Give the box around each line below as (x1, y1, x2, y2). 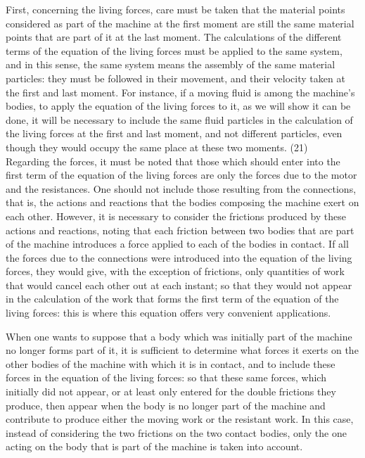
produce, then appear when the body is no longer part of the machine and (6, 397, 326, 412)
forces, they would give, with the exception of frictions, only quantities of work (6, 264, 345, 279)
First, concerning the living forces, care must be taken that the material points (6, 2, 345, 16)
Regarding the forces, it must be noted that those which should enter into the (6, 153, 340, 168)
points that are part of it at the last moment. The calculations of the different (6, 30, 342, 44)
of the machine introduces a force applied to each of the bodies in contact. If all (6, 236, 349, 251)
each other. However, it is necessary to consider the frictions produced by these (6, 208, 347, 223)
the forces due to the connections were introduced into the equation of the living (6, 250, 352, 265)
